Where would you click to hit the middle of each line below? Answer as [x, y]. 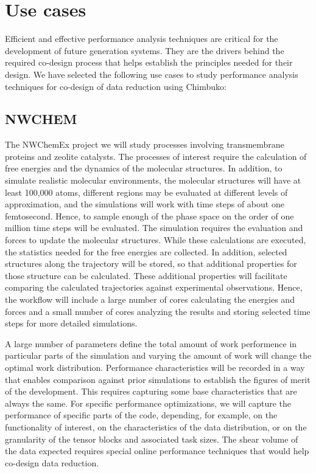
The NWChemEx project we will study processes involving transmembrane [145, 144]
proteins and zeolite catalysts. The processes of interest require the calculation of [156, 156]
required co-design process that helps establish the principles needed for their [149, 62]
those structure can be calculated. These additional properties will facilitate [146, 275]
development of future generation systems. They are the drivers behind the [145, 50]
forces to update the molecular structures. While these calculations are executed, [156, 240]
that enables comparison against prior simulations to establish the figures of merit [158, 379]
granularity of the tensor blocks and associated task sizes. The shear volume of [152, 439]
